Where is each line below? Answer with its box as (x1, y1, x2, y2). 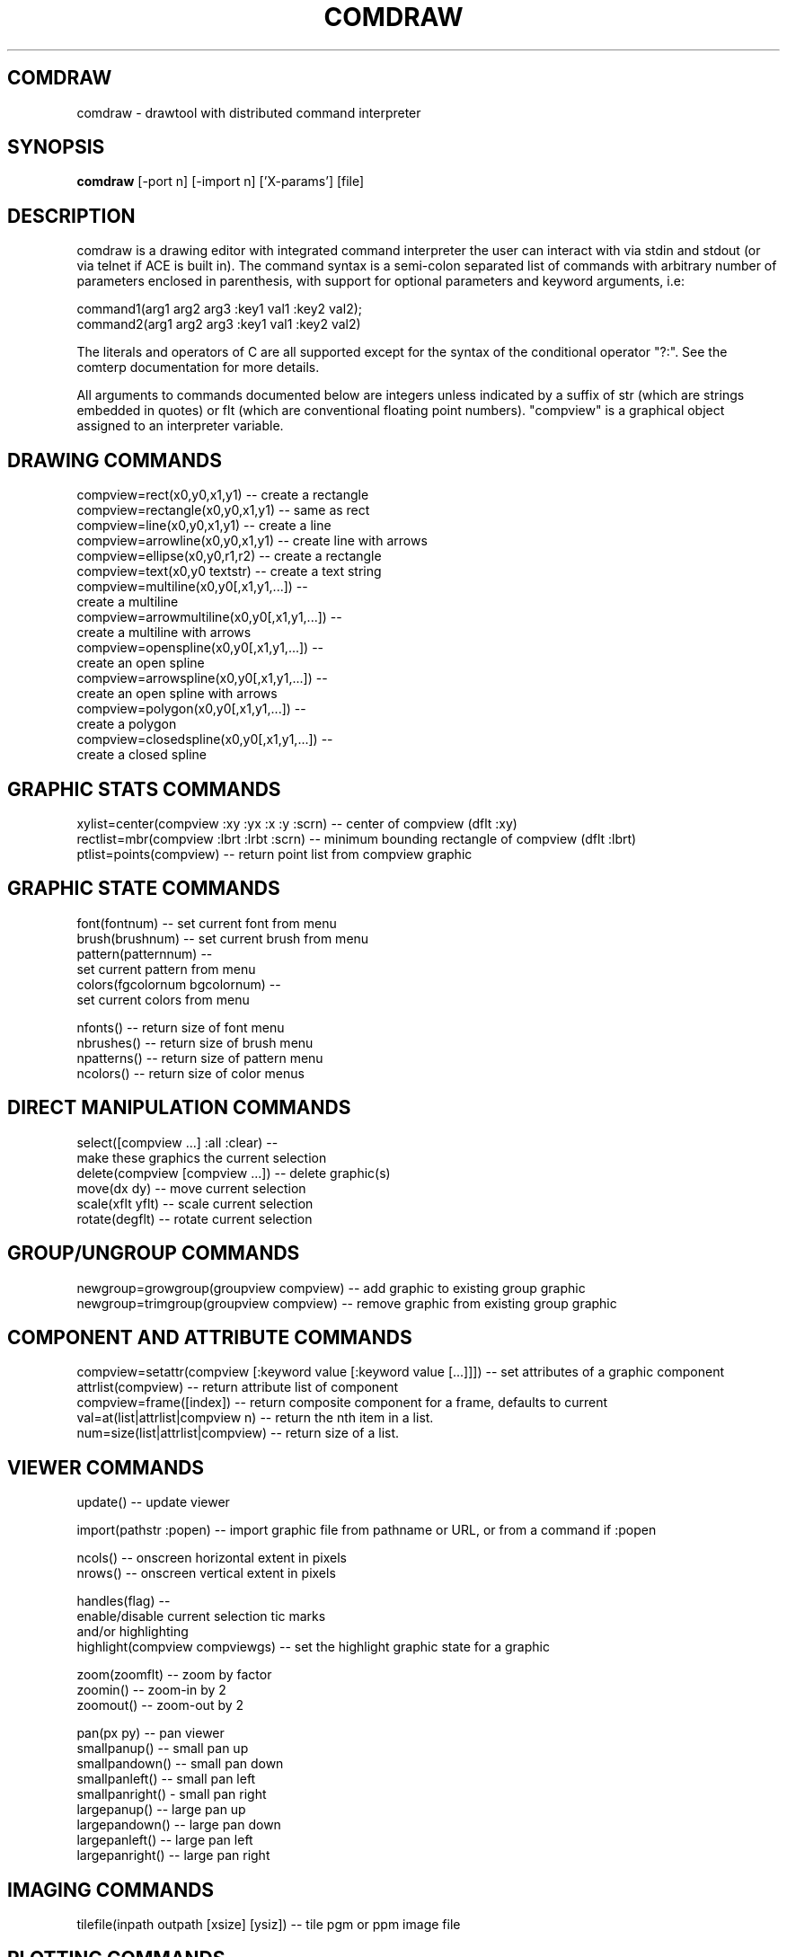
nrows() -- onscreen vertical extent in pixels (76, 1565, 336, 1581)
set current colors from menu (76, 991, 250, 1007)
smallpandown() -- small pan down (76, 1756, 284, 1772)
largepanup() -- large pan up (76, 1802, 246, 1818)
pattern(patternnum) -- (76, 945, 213, 961)
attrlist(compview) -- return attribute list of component (76, 1379, 399, 1395)
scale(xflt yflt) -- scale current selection (76, 1195, 314, 1211)
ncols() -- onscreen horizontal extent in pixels (76, 1550, 347, 1566)
